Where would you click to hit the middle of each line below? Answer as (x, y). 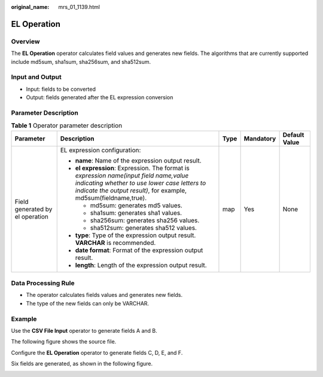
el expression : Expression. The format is (132, 168)
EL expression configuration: (100, 150)
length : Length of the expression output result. (141, 265)
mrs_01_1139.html (79, 7)
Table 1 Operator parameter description (67, 125)
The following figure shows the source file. (64, 342)
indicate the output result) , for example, (131, 190)
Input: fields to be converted (61, 89)
